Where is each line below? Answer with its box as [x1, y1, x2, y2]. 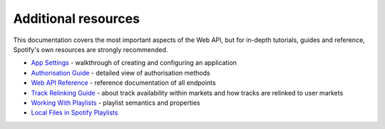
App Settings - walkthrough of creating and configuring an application [31, 58, 237, 67]
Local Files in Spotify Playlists [31, 108, 118, 117]
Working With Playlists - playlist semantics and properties [31, 98, 200, 107]
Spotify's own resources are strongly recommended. [13, 45, 168, 53]
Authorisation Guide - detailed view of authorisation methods [31, 68, 210, 77]
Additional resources [13, 11, 140, 26]
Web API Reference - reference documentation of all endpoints [31, 78, 217, 87]
